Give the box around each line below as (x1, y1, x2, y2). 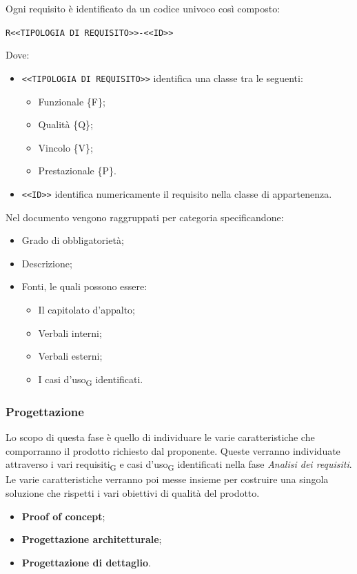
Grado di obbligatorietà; (21, 233, 124, 247)
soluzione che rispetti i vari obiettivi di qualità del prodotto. (6, 485, 260, 500)
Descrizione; (21, 256, 72, 270)
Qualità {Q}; (38, 117, 93, 132)
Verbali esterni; (38, 349, 103, 363)
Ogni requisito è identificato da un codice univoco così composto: (6, 1, 280, 15)
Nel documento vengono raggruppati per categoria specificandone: (6, 209, 284, 224)
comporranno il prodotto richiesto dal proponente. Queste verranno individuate (6, 443, 340, 458)
